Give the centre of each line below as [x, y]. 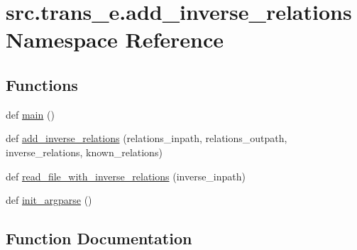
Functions [42, 84]
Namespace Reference [115, 39]
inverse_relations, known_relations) [84, 152]
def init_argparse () [49, 200]
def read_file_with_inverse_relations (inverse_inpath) [126, 176]
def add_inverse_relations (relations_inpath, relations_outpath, [147, 138]
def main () [30, 114]
